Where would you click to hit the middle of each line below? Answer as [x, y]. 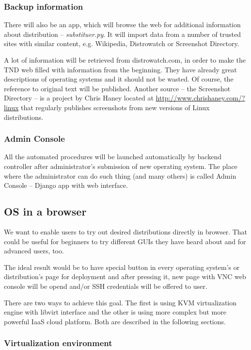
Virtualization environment [58, 343]
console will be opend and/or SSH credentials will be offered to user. [106, 286]
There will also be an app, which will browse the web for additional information [122, 25]
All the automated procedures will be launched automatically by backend [113, 157]
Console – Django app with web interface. [66, 185]
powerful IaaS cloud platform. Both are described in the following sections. [115, 321]
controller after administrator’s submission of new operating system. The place [121, 166]
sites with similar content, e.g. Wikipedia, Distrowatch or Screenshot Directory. [122, 43]
